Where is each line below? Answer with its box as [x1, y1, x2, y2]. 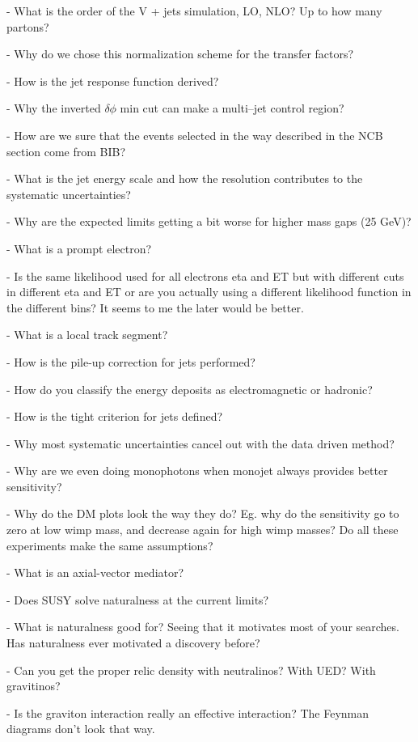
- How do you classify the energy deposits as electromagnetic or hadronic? [6, 380, 373, 397]
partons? [6, 18, 49, 35]
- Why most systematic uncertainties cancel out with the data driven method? [6, 435, 395, 452]
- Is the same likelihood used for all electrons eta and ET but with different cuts [6, 267, 404, 284]
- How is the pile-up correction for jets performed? [6, 353, 255, 370]
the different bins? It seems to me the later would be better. [6, 299, 304, 316]
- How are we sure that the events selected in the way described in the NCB [6, 126, 383, 143]
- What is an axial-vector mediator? [6, 564, 184, 581]
